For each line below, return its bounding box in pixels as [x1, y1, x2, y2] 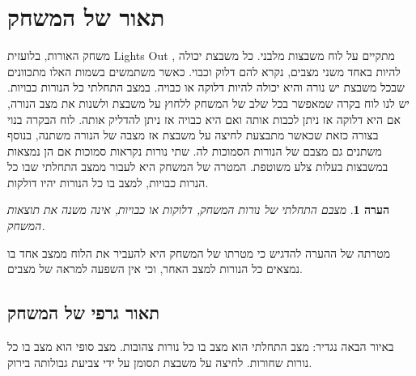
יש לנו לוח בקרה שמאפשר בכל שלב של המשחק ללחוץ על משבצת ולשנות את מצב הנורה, [7, 94, 410, 111]
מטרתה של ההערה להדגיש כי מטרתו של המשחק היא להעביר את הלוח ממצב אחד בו [7, 244, 390, 261]
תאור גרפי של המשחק [7, 300, 160, 325]
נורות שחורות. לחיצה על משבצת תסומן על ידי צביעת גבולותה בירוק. [7, 353, 312, 370]
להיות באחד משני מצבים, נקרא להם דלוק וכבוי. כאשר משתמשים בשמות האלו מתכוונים [7, 62, 401, 79]
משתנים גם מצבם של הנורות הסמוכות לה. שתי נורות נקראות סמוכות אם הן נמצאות [7, 142, 382, 159]
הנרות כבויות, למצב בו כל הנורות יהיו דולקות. [7, 173, 209, 190]
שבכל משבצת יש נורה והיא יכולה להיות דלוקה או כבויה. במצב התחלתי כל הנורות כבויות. [7, 79, 405, 96]
